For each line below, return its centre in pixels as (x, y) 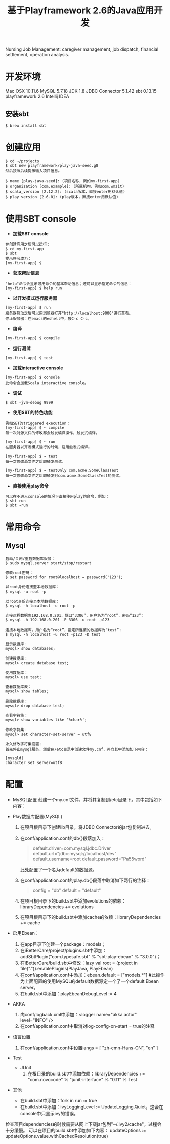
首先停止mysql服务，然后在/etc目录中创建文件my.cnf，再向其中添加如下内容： (77, 749)
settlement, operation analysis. (37, 55)
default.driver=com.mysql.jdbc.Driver (72, 848)
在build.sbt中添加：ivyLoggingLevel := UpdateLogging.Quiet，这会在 (92, 1107)
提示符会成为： (18, 258)
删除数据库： (17, 701)
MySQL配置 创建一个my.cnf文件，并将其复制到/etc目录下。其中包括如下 (88, 799)
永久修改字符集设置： (24, 744)
